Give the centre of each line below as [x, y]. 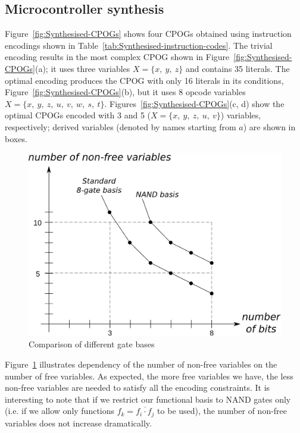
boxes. [16, 138]
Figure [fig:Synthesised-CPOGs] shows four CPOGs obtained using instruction [148, 34]
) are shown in [269, 126]
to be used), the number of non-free [222, 411]
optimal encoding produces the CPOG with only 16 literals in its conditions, [144, 80]
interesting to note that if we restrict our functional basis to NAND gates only [148, 399]
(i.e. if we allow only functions [60, 411]
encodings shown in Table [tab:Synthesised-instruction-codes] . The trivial [139, 45]
